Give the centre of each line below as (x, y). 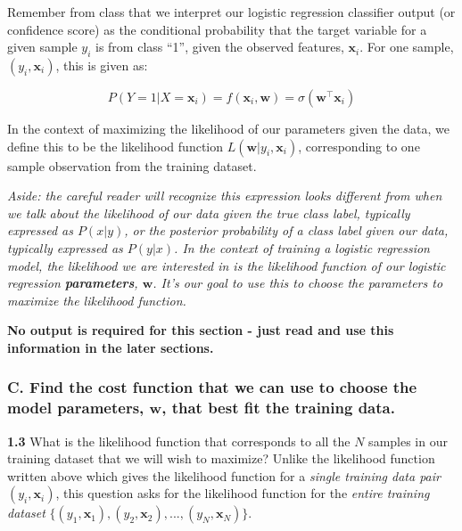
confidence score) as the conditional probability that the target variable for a (217, 29)
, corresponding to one (359, 146)
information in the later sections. (111, 347)
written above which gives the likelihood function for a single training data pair (224, 475)
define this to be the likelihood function (115, 146)
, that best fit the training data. (278, 408)
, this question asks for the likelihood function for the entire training (243, 493)
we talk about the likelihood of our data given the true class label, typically (209, 212)
